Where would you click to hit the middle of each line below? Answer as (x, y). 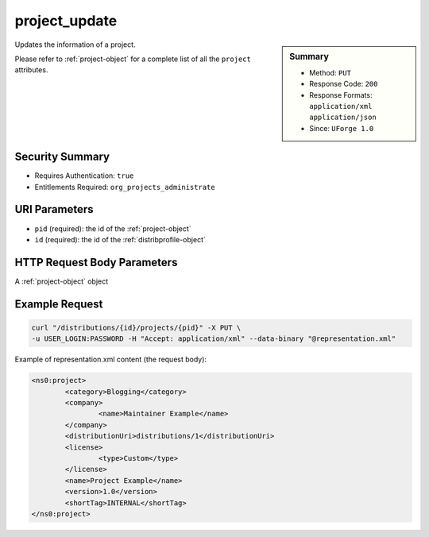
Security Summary (62, 157)
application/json (343, 118)
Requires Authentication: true (84, 176)
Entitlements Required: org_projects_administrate (125, 187)
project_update (66, 21)
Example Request (59, 304)
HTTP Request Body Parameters (96, 262)
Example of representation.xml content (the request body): (110, 359)
